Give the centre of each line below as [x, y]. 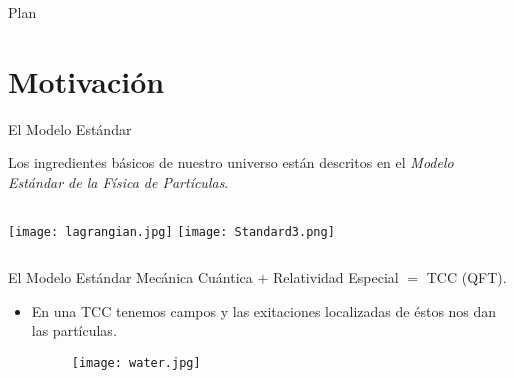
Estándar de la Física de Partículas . [118, 181]
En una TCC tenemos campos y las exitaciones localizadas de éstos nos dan [264, 310]
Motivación [86, 80]
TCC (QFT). [466, 277]
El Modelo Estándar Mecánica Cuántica [130, 277]
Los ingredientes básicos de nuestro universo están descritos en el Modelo [231, 162]
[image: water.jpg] [136, 362]
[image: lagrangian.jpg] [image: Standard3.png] [171, 231]
